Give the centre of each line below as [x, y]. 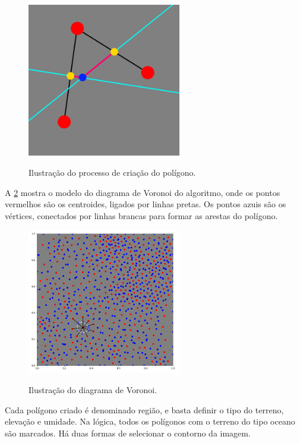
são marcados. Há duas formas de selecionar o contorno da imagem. [128, 433]
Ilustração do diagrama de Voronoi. [93, 390]
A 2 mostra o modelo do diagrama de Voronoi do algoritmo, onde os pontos [143, 192]
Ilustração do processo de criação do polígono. [112, 172]
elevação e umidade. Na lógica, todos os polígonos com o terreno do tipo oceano [150, 421]
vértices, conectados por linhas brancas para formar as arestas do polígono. [141, 215]
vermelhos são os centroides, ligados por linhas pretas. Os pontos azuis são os [146, 204]
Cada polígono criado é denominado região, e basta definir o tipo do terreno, [144, 409]
